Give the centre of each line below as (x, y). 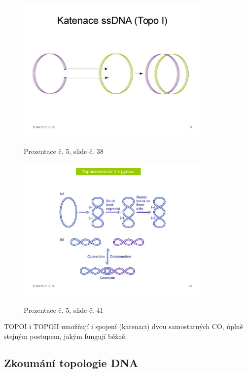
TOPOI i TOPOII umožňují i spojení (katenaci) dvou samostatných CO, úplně (123, 326)
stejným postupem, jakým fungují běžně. (66, 336)
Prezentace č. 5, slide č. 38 (64, 151)
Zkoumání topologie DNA (71, 362)
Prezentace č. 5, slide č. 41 (64, 310)
